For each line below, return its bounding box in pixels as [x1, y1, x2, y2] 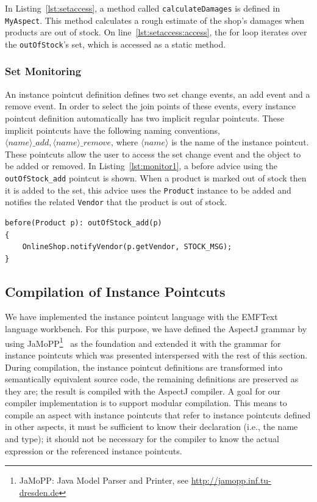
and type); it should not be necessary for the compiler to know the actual [5, 432, 279, 445]
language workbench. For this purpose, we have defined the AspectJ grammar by [5, 322, 307, 335]
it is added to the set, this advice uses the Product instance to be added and [5, 183, 291, 196]
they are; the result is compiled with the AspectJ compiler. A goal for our [5, 384, 281, 397]
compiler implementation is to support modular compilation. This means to [5, 396, 287, 409]
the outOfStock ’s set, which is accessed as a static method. [5, 37, 226, 50]
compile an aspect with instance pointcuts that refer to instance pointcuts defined [5, 408, 311, 421]
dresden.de [19, 486, 59, 498]
